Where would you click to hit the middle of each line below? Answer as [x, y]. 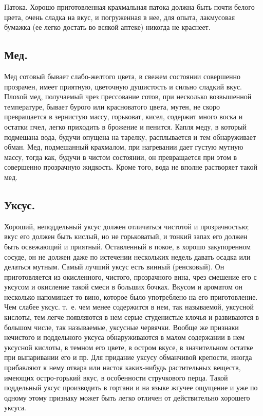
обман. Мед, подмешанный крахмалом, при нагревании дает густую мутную [124, 147]
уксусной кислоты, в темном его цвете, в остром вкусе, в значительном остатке [129, 347]
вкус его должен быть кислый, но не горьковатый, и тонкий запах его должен [126, 236]
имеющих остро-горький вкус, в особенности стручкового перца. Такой [116, 377]
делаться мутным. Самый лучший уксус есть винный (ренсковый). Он [114, 267]
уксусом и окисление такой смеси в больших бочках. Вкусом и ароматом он [123, 287]
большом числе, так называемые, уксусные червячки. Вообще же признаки [121, 327]
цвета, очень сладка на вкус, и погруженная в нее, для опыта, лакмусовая [120, 17]
